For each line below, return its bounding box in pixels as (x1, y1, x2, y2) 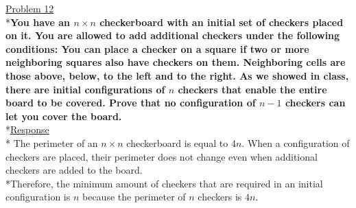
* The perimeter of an (5, 135, 98, 150)
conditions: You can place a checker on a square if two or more (5, 41, 309, 56)
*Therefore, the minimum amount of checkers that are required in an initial (5, 176, 323, 190)
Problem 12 (5, 1, 54, 15)
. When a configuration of (241, 135, 350, 150)
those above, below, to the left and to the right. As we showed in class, (5, 68, 349, 82)
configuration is (5, 189, 71, 204)
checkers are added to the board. (5, 163, 143, 177)
